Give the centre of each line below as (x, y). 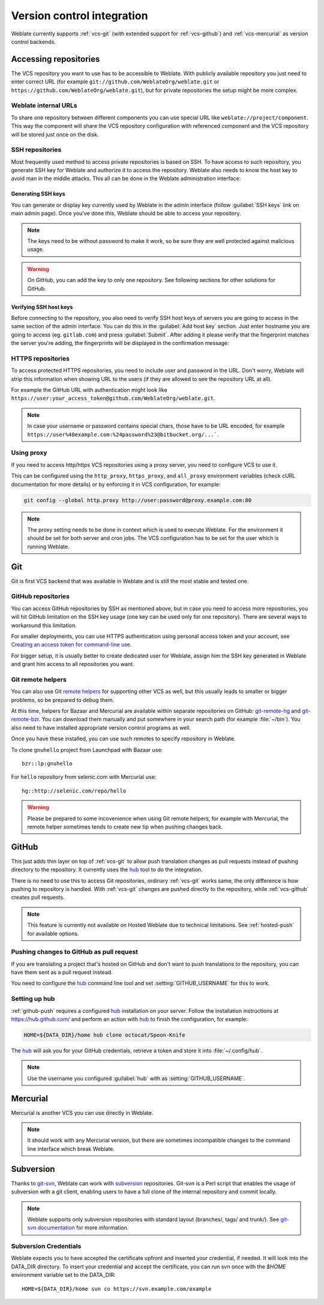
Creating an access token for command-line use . (71, 644)
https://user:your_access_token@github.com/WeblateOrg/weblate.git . (113, 398)
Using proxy (29, 453)
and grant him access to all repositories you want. (73, 664)
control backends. (34, 41)
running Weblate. (48, 547)
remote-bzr (25, 719)
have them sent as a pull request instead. (62, 973)
